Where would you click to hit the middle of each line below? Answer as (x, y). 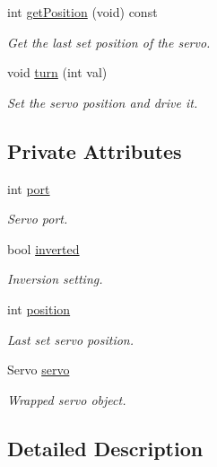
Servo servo (39, 370)
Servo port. (38, 219)
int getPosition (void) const (82, 12)
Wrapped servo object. (67, 399)
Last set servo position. (70, 339)
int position (39, 308)
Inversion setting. (55, 279)
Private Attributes (95, 150)
